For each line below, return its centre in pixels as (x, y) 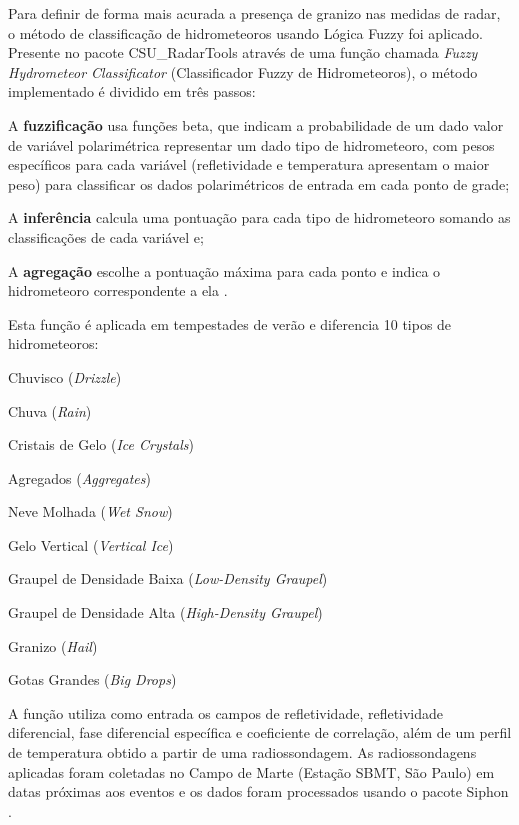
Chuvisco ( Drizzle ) (65, 376)
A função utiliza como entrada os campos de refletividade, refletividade (226, 712)
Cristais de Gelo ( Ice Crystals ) (101, 444)
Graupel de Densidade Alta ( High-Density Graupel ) (165, 612)
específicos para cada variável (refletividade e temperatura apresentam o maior (249, 164)
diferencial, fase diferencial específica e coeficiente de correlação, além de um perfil (260, 732)
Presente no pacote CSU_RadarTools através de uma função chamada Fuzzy (243, 52)
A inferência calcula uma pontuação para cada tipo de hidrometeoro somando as (259, 217)
